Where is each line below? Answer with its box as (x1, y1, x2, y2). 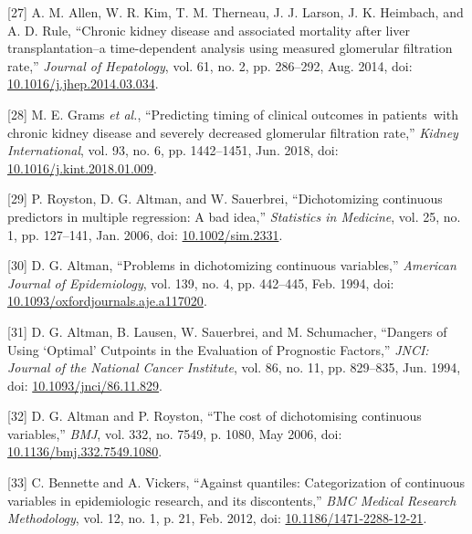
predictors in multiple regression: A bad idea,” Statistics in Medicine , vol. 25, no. (7, 206, 461, 225)
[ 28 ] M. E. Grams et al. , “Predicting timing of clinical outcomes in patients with (7, 104, 458, 123)
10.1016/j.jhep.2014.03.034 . (7, 74, 159, 93)
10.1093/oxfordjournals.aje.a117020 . (7, 291, 207, 310)
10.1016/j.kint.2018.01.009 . (7, 158, 157, 177)
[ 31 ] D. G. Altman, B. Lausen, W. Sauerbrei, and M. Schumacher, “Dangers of (7, 321, 447, 340)
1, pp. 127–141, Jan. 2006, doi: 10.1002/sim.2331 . (7, 225, 283, 244)
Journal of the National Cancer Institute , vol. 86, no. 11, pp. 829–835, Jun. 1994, (7, 358, 461, 377)
